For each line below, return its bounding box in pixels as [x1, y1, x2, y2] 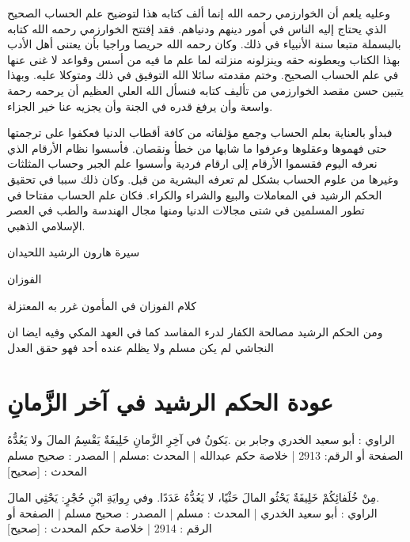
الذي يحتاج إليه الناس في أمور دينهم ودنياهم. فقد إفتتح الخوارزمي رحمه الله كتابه [7, 20, 387, 36]
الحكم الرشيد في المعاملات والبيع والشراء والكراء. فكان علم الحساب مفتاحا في [7, 186, 382, 203]
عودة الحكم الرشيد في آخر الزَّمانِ [7, 385, 333, 418]
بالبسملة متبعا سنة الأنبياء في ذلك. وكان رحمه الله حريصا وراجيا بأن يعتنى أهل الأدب [7, 36, 401, 52]
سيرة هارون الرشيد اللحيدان [7, 244, 140, 260]
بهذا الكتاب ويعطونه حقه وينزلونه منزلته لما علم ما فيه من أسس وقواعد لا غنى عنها [7, 51, 401, 67]
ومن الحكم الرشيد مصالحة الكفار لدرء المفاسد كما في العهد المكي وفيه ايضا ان [7, 324, 383, 340]
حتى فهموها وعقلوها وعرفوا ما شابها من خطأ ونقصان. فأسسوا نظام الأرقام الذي [7, 139, 387, 156]
